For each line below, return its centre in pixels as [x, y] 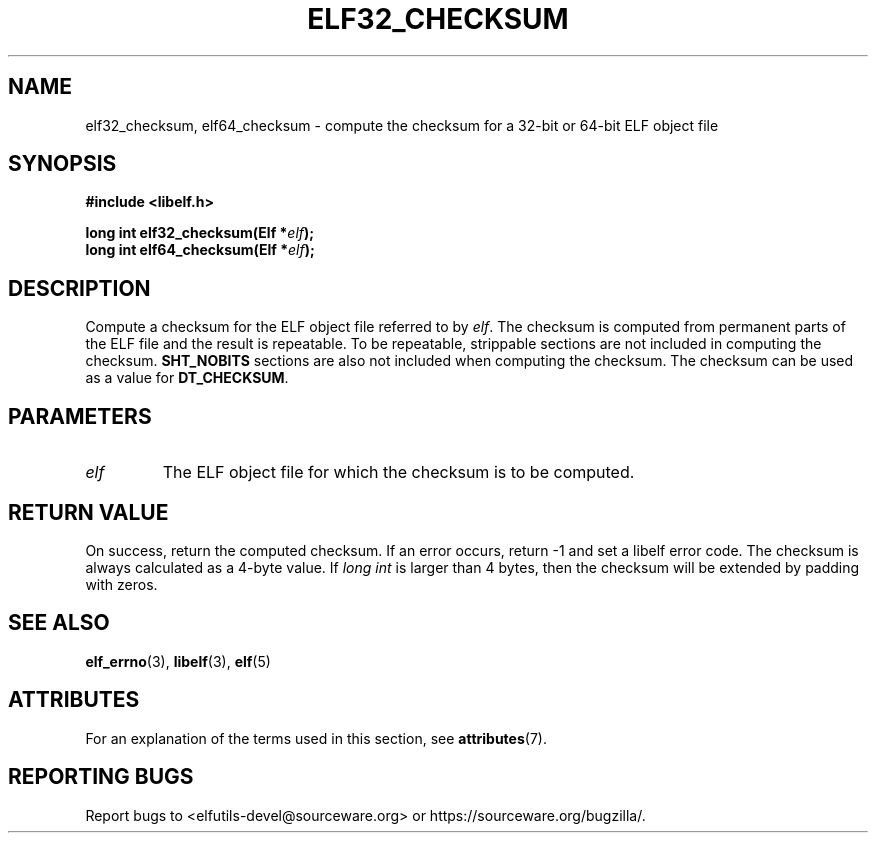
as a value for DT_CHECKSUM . [187, 378]
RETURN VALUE [88, 512]
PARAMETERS [80, 416]
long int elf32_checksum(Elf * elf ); [200, 233]
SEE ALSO [59, 623]
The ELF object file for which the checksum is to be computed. [398, 472]
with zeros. [121, 584]
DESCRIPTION [79, 288]
